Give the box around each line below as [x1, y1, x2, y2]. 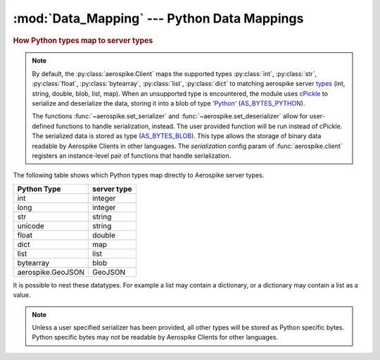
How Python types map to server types [13, 35, 153, 45]
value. [13, 291, 31, 299]
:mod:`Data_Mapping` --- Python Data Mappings [13, 11, 304, 26]
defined [32, 122, 55, 130]
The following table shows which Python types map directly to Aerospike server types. [13, 171, 265, 180]
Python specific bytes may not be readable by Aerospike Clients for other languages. [32, 333, 278, 342]
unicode [17, 221, 45, 230]
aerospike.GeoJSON [17, 267, 84, 277]
